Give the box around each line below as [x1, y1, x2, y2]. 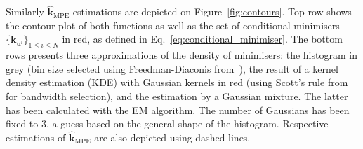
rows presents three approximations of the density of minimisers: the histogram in [6, 48, 357, 62]
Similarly [6, 4, 44, 19]
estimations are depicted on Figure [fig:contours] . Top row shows [72, 4, 352, 19]
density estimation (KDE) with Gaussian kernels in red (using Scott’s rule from [6, 75, 348, 90]
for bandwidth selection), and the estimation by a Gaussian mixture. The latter [6, 88, 348, 103]
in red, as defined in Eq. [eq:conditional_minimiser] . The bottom [62, 31, 343, 46]
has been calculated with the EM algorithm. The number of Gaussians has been [6, 102, 350, 117]
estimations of [6, 129, 66, 144]
